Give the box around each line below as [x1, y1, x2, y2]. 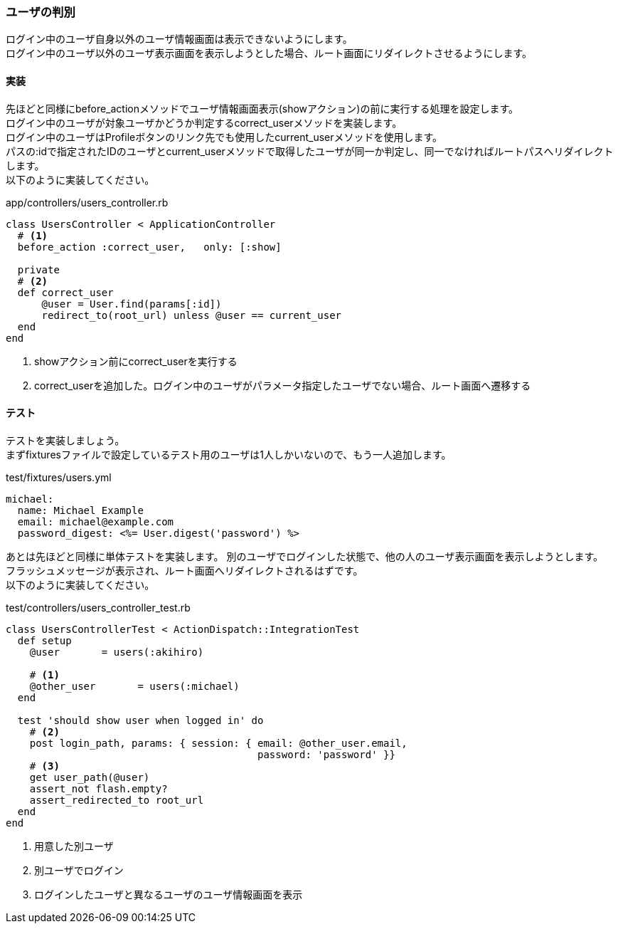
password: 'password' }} [257, 748, 395, 760]
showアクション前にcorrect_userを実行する [34, 355, 238, 367]
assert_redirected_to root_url [29, 794, 204, 806]
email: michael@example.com [17, 515, 174, 528]
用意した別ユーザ [34, 839, 114, 852]
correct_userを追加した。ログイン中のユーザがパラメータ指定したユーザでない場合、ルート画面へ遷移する [34, 379, 531, 392]
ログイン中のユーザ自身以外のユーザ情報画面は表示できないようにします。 [6, 33, 353, 46]
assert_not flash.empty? [29, 782, 168, 794]
